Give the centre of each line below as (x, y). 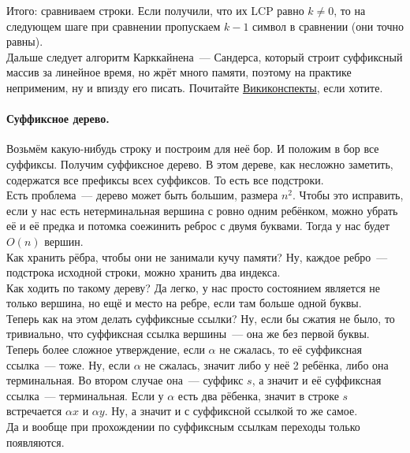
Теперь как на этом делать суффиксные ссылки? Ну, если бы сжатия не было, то (201, 318)
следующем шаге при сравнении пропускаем (114, 26)
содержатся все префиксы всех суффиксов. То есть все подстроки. (165, 179)
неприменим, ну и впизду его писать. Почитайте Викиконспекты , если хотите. (195, 87)
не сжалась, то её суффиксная (291, 349)
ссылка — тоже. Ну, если (69, 364)
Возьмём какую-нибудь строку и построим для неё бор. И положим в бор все (193, 149)
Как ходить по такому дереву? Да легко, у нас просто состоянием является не (193, 287)
